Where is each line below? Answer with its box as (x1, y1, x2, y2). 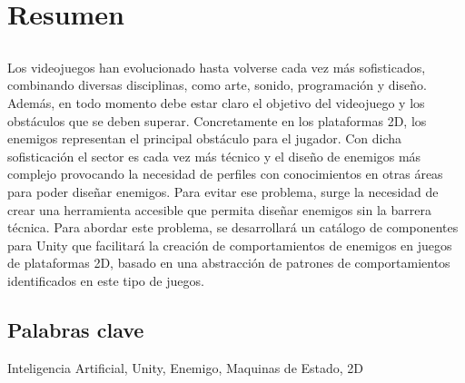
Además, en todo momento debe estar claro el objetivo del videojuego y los (7, 93, 425, 112)
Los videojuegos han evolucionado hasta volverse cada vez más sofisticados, (7, 57, 426, 76)
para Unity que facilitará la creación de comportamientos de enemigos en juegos (7, 235, 452, 254)
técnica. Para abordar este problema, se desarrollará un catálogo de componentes (7, 218, 459, 237)
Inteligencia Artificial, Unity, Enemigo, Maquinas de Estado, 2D (7, 358, 364, 377)
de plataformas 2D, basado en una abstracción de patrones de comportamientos (7, 253, 450, 272)
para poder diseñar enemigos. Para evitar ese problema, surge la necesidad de (7, 182, 439, 201)
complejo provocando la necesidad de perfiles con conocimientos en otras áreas (7, 164, 443, 183)
